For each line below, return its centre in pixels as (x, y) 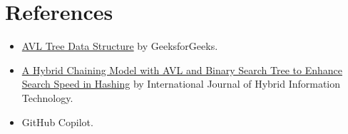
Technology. (47, 97)
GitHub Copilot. (57, 122)
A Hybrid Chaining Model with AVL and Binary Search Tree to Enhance (182, 69)
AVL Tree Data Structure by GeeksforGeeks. (120, 46)
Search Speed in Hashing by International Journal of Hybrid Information (181, 84)
